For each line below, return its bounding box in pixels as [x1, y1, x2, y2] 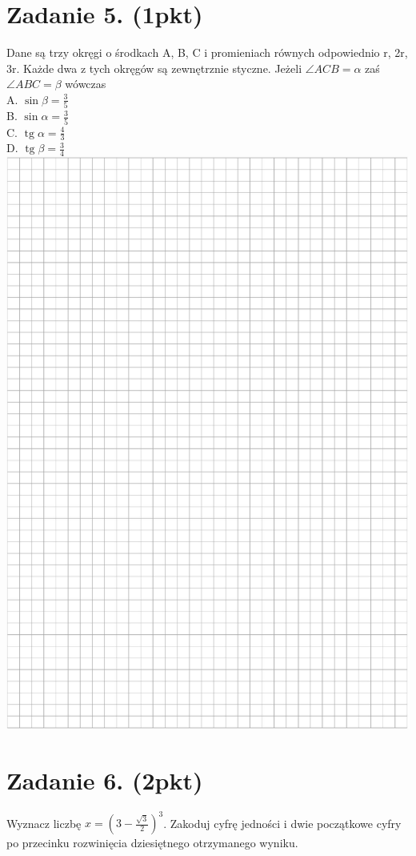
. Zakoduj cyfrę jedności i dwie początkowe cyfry [163, 814, 402, 831]
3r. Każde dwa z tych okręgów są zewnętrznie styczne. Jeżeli [6, 59, 302, 76]
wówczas [65, 75, 106, 92]
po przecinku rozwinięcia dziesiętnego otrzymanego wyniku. [6, 834, 298, 851]
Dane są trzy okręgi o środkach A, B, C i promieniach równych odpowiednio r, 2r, [6, 44, 408, 61]
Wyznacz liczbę [6, 814, 82, 831]
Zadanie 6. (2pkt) [6, 763, 203, 796]
